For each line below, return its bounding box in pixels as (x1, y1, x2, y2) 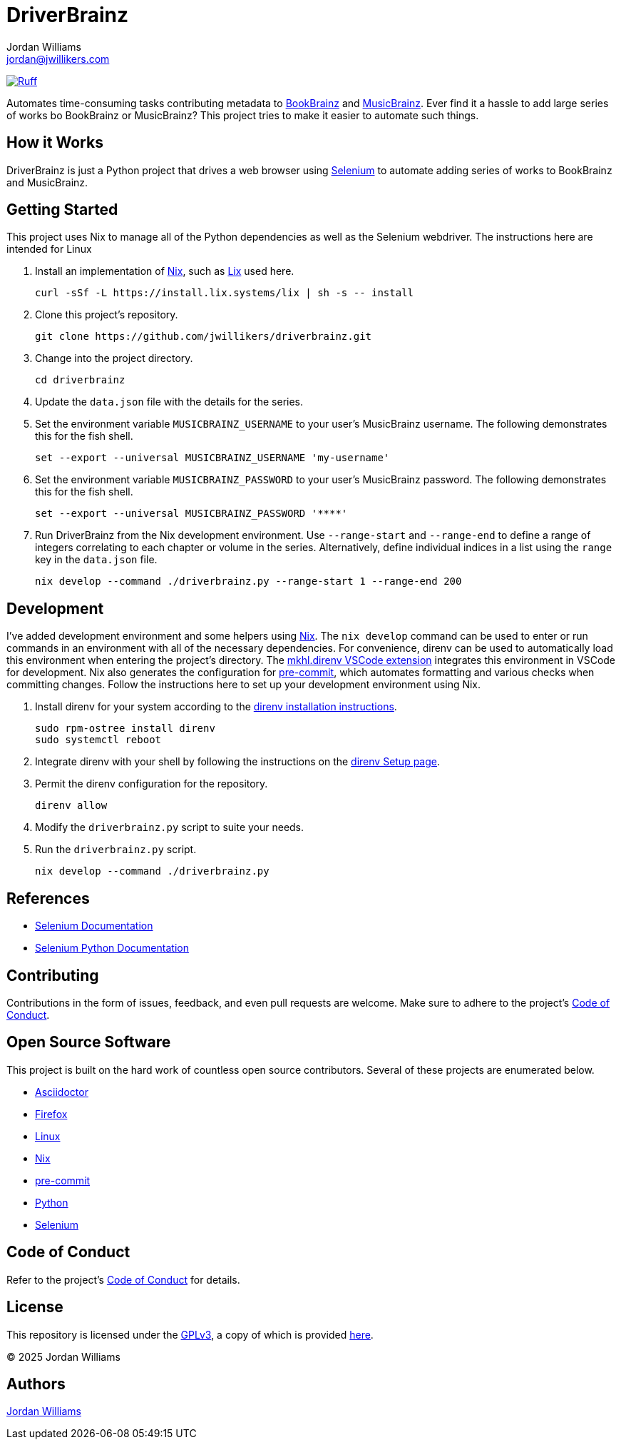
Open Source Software (6, 1033, 171, 1052)
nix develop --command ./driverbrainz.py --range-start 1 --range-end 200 (35, 575, 462, 588)
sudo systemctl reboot (35, 734, 162, 746)
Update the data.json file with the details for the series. (35, 396, 304, 408)
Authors (6, 1374, 66, 1393)
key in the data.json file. (35, 553, 158, 566)
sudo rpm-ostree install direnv (35, 722, 215, 735)
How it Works (6, 134, 103, 152)
